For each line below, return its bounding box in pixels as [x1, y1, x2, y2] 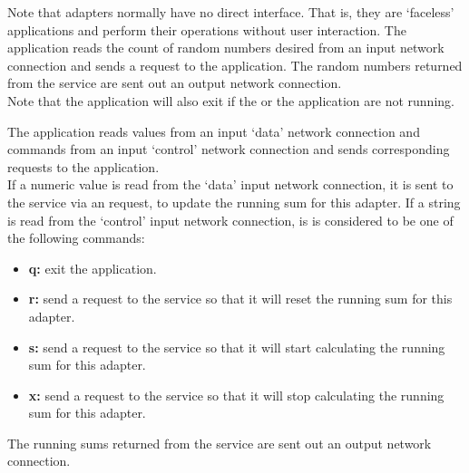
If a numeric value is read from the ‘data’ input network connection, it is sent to [7, 175, 454, 194]
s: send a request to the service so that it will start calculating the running [28, 337, 445, 356]
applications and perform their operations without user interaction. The [7, 20, 406, 39]
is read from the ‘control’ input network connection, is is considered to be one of [7, 210, 454, 229]
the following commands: [7, 228, 145, 247]
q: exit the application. [28, 258, 157, 277]
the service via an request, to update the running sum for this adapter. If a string [7, 192, 461, 211]
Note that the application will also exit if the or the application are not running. [7, 91, 454, 110]
